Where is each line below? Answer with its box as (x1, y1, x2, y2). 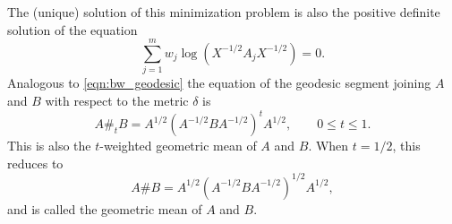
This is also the (7, 136, 91, 154)
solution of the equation (7, 20, 138, 39)
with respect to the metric (45, 90, 189, 109)
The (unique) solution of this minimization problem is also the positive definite (7, 3, 440, 21)
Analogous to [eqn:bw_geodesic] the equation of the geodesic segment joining (7, 73, 431, 92)
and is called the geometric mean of (7, 199, 202, 218)
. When (308, 136, 349, 154)
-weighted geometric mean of (99, 136, 257, 154)
